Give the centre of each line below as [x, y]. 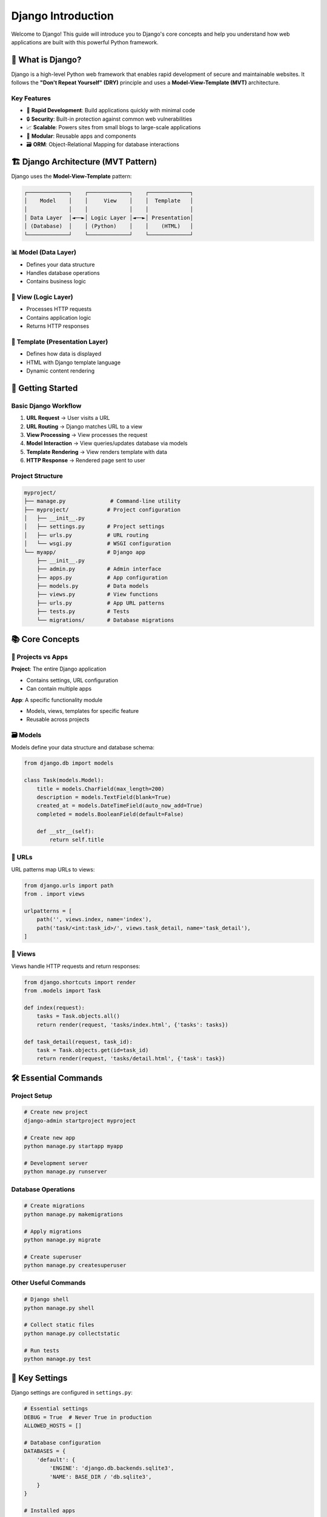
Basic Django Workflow [46, 405]
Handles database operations [63, 272]
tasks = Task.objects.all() [78, 1016]
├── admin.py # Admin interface [99, 569]
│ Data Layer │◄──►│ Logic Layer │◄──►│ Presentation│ [109, 218]
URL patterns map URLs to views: [53, 869]
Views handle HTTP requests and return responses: [76, 966]
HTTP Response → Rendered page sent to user [86, 461]
